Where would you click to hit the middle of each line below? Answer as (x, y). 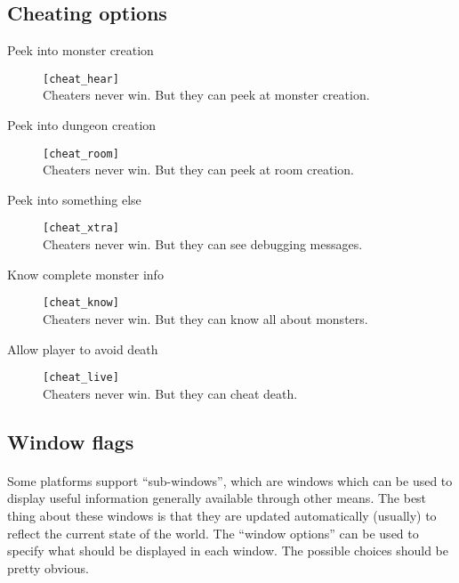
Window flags (71, 441)
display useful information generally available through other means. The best (217, 498)
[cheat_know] (81, 303)
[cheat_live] (81, 378)
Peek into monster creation (81, 50)
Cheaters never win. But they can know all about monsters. (205, 318)
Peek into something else (74, 199)
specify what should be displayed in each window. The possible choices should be (228, 551)
